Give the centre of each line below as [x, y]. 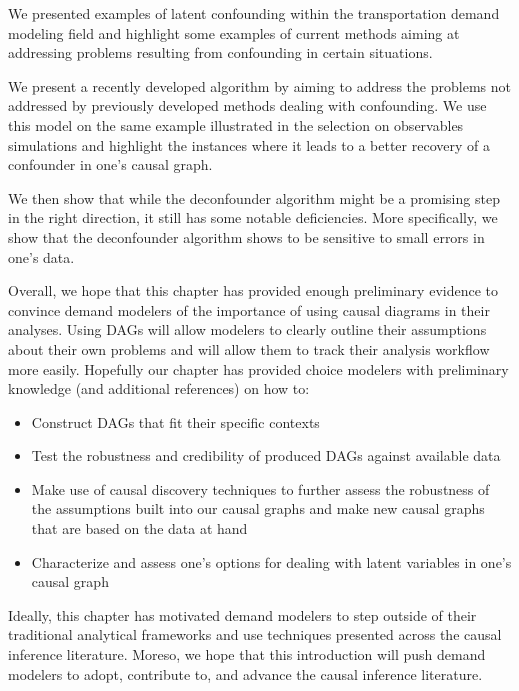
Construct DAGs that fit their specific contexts [175, 421]
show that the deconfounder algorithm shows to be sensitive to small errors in [246, 236]
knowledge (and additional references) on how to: [159, 388]
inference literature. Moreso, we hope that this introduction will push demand [247, 654]
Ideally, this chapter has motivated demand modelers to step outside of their [242, 614]
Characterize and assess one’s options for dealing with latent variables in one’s [271, 561]
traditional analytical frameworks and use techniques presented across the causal [255, 634]
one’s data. [41, 256]
